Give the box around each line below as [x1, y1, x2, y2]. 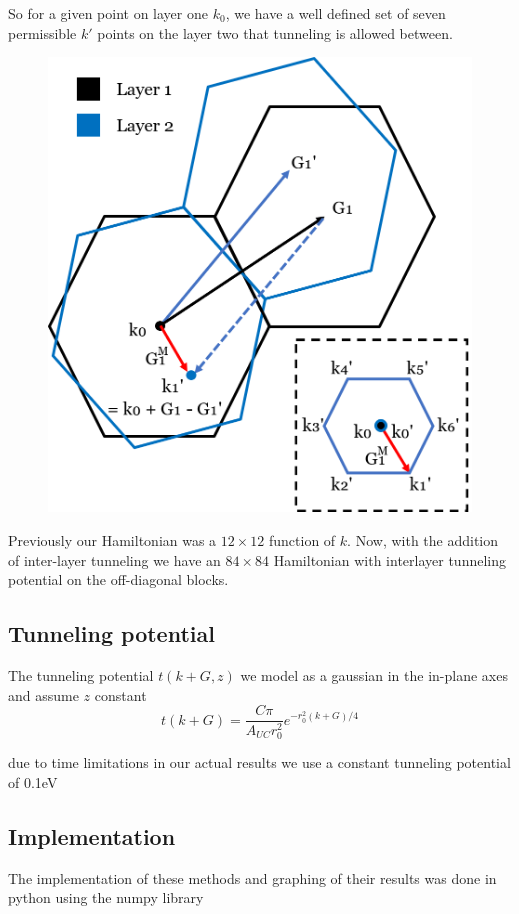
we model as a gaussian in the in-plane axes [240, 664, 508, 685]
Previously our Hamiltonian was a [8, 529, 217, 550]
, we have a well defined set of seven [225, 3, 446, 23]
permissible [8, 22, 77, 43]
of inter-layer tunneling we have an [8, 549, 221, 570]
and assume [8, 684, 79, 705]
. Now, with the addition [347, 529, 499, 550]
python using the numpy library [8, 887, 204, 908]
